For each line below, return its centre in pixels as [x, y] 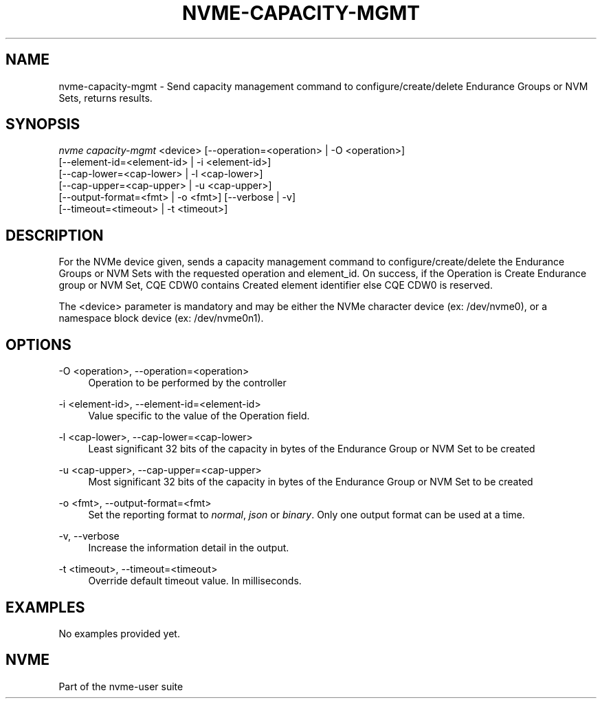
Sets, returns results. [105, 98]
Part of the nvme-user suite [121, 686]
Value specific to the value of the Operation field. [199, 416]
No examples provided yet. [119, 633]
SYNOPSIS [43, 124]
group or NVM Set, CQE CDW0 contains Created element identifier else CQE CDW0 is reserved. [276, 285]
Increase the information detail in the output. [189, 548]
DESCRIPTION [55, 235]
